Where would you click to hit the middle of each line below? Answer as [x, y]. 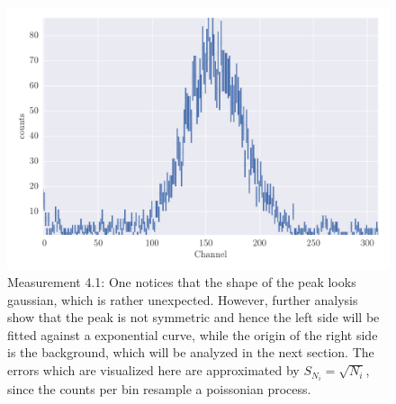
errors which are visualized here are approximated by [153, 370]
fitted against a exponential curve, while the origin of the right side [193, 334]
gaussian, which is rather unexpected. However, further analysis [183, 299]
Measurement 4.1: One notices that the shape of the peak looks [182, 282]
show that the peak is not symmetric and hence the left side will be [193, 317]
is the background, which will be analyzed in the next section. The [191, 352]
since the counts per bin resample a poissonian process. [159, 389]
